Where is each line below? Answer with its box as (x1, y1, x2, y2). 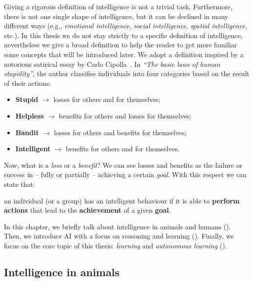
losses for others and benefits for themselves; (54, 127, 187, 137)
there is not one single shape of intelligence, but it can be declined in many (4, 11, 228, 21)
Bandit (15, 127, 39, 137)
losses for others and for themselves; (53, 94, 161, 104)
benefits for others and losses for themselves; (58, 110, 192, 121)
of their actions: (4, 78, 51, 88)
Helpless (15, 110, 44, 121)
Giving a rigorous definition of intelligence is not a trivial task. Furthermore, (4, 1, 233, 11)
